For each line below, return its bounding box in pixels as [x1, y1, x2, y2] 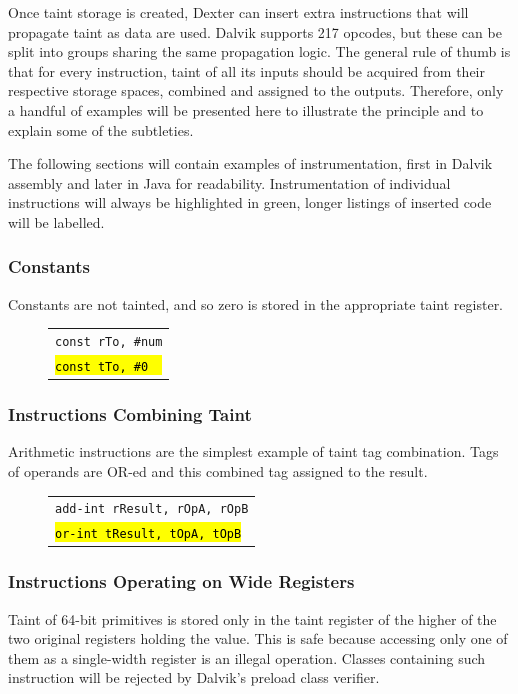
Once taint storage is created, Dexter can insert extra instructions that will [8, 2, 469, 22]
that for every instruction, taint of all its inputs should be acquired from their [8, 60, 485, 81]
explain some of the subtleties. [8, 119, 194, 140]
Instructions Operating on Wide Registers [8, 569, 355, 594]
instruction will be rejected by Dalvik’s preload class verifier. [8, 667, 380, 688]
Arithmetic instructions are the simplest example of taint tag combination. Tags [8, 441, 499, 462]
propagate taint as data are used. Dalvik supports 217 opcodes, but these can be [8, 21, 502, 42]
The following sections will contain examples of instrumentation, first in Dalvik [8, 153, 493, 174]
